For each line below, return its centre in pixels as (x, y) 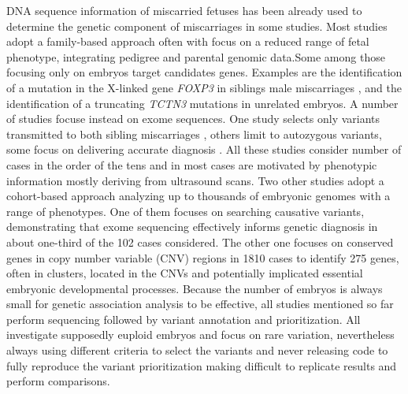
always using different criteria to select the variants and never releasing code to (197, 350)
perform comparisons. (58, 381)
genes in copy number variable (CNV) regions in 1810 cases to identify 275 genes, (203, 257)
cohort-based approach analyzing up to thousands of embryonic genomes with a (198, 196)
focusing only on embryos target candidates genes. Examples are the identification (204, 72)
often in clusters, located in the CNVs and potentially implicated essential (185, 273)
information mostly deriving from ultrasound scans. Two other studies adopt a (195, 180)
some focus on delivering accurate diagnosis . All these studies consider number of (204, 149)
